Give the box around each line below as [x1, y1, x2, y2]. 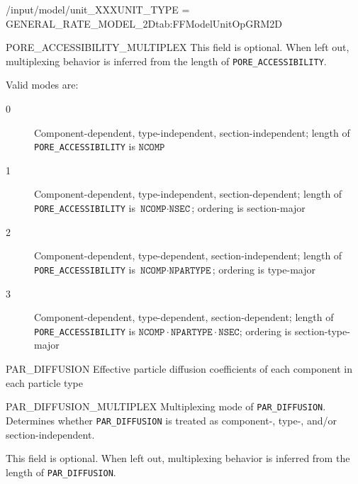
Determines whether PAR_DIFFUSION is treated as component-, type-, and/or [6, 412, 337, 427]
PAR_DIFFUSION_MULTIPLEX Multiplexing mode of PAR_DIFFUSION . [6, 399, 326, 414]
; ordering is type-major [212, 261, 315, 276]
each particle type [6, 375, 83, 390]
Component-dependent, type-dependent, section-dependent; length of [34, 310, 334, 325]
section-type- [294, 323, 350, 338]
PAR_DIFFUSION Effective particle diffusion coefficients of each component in [6, 361, 353, 376]
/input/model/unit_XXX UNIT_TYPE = [6, 2, 190, 16]
